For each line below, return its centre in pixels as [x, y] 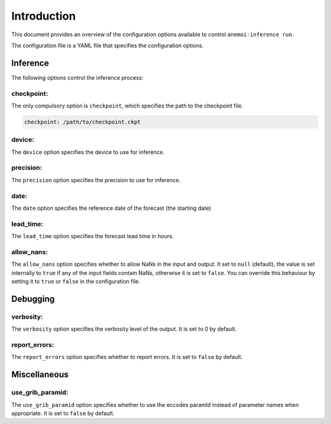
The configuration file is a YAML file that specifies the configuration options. [108, 45]
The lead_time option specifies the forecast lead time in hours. [93, 236]
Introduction [44, 16]
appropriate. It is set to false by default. [63, 413]
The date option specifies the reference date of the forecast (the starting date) [111, 208]
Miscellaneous [40, 375]
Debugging [33, 299]
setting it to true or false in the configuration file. [76, 282]
